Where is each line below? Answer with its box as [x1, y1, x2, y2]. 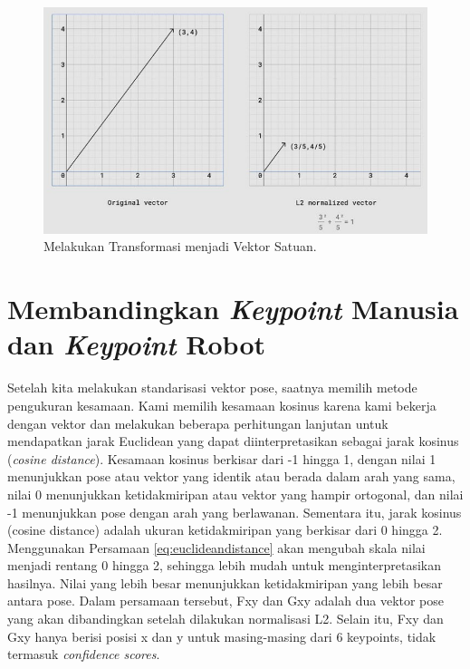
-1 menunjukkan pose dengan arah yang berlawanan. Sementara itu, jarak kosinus [7, 502, 462, 521]
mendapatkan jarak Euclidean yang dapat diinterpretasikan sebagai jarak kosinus [7, 431, 459, 451]
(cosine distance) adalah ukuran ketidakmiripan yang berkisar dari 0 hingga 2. [7, 520, 443, 539]
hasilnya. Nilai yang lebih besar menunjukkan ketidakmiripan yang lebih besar [7, 573, 443, 592]
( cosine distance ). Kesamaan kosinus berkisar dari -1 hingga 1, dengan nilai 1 [7, 449, 436, 468]
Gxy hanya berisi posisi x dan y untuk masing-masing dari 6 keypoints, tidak [7, 626, 436, 645]
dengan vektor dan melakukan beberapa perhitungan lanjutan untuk [7, 413, 388, 432]
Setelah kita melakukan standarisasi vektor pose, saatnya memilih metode [7, 378, 417, 397]
